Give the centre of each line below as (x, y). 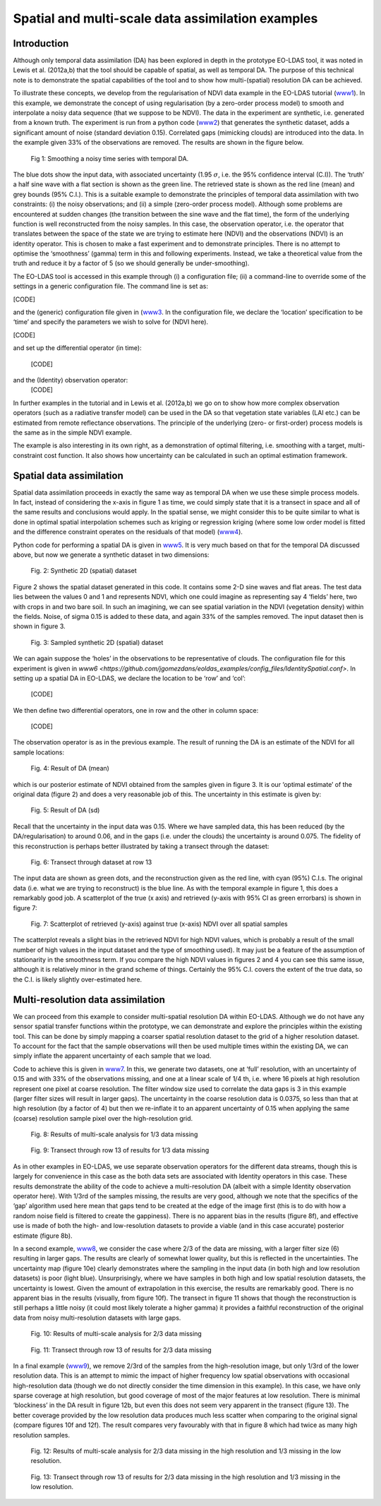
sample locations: (39, 752)
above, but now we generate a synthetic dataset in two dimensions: (111, 555)
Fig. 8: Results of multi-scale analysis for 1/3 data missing (114, 1134)
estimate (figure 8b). (43, 1236)
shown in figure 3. (40, 626)
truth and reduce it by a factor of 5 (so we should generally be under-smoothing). (131, 263)
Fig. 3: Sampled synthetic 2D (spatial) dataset (97, 642)
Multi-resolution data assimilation (89, 1000)
